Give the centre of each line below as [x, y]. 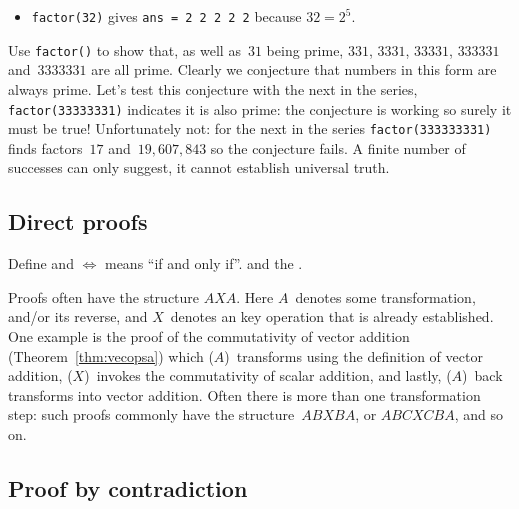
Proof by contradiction [128, 487]
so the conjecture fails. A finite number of [338, 147]
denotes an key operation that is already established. [332, 316]
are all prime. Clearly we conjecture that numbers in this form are [294, 69]
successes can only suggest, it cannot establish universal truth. [199, 167]
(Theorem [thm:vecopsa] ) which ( [111, 355]
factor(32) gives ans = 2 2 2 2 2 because [166, 16]
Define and [41, 263]
